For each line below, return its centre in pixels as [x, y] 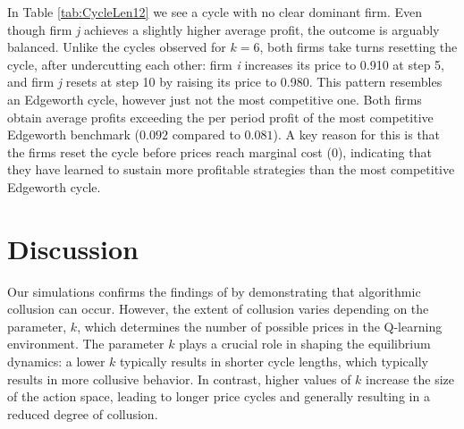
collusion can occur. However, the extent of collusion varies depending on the [218, 309]
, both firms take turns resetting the [359, 47]
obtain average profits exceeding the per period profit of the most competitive [220, 117]
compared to [206, 135]
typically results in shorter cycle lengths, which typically [274, 362]
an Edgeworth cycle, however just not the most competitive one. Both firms [215, 99]
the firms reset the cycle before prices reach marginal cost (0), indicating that [219, 151]
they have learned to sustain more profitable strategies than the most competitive [231, 169]
